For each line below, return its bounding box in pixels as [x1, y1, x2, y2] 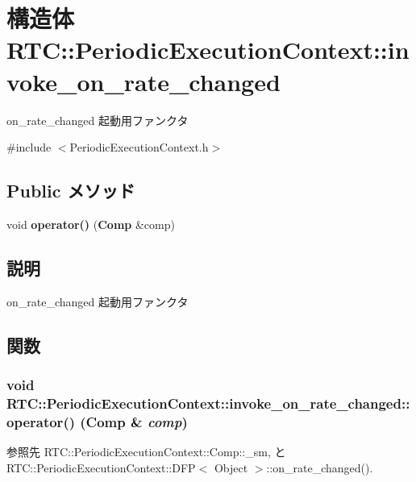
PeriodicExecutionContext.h [69, 139, 209, 156]
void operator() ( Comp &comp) [6, 215, 175, 232]
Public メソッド [6, 178, 135, 203]
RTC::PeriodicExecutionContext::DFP [6, 459, 196, 476]
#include [6, 139, 52, 156]
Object [214, 459, 248, 476]
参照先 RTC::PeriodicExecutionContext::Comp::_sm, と [6, 443, 286, 460]
